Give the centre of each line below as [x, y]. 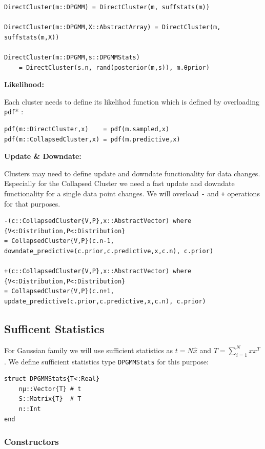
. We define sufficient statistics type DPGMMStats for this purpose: [106, 361]
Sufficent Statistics [54, 328]
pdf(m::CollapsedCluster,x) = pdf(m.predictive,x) [92, 139]
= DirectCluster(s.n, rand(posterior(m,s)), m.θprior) [114, 67]
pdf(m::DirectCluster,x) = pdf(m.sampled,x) [87, 129]
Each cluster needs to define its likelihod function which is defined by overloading [132, 101]
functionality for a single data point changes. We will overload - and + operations [132, 193]
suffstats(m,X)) [32, 37]
